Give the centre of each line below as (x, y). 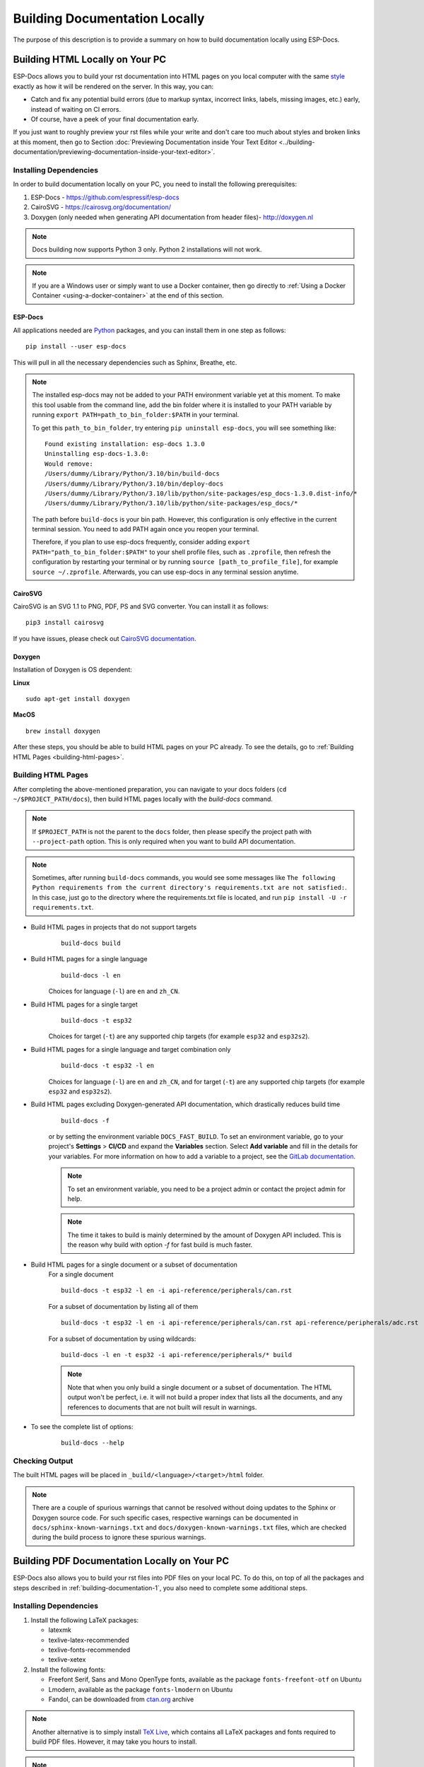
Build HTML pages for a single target (84, 1004)
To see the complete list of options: (82, 1426)
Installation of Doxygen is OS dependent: (72, 670)
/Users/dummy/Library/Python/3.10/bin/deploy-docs (134, 483)
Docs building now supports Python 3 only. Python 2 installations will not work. (147, 250)
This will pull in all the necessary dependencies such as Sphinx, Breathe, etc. (125, 362)
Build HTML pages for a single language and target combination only (131, 1049)
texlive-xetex (67, 1660)
